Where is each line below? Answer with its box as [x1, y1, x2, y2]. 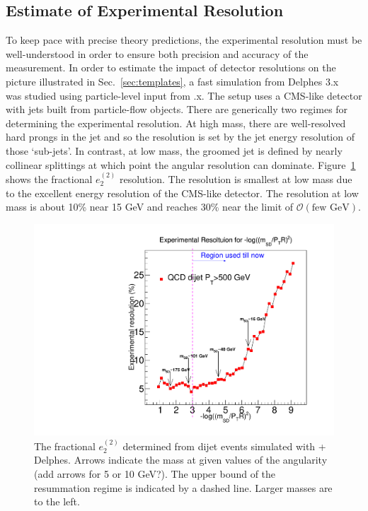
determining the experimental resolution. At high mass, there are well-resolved [6, 115, 346, 130]
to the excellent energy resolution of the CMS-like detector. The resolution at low [6, 185, 359, 200]
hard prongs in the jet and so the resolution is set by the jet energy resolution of [6, 129, 355, 144]
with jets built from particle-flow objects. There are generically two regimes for [6, 102, 348, 117]
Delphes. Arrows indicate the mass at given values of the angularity [34, 452, 328, 467]
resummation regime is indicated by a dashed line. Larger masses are [34, 480, 333, 495]
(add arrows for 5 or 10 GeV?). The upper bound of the [34, 466, 276, 481]
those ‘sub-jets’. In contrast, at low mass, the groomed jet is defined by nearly [6, 143, 343, 158]
